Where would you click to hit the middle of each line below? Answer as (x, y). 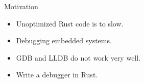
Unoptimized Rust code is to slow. (70, 23)
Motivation (21, 6)
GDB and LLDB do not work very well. (78, 57)
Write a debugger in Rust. (57, 75)
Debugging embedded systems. (64, 40)
